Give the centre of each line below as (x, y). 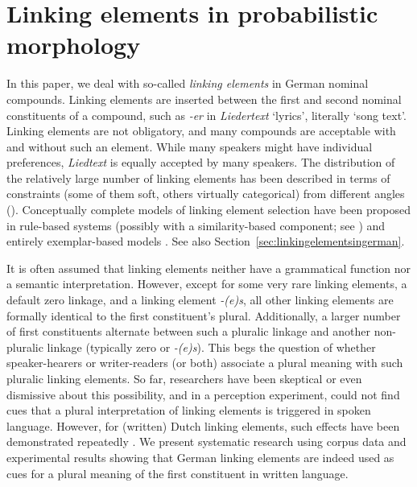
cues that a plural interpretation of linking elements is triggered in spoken (189, 410)
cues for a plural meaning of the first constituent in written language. (178, 473)
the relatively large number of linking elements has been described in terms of (198, 177)
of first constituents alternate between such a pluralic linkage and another (188, 331)
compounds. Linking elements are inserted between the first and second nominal (204, 99)
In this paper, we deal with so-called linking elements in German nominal (188, 83)
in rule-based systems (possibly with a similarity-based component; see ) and (196, 225)
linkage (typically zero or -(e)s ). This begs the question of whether (211, 347)
